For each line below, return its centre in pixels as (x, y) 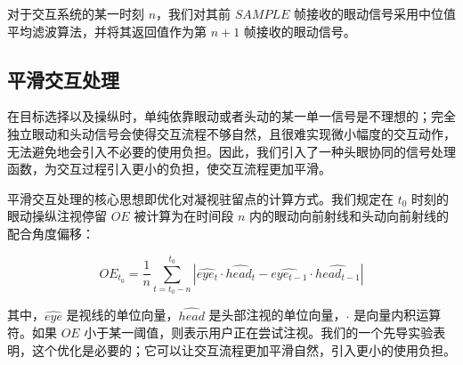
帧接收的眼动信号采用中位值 (374, 13)
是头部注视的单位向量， (277, 315)
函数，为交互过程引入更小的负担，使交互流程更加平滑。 (169, 169)
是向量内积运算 (398, 315)
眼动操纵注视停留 (57, 216)
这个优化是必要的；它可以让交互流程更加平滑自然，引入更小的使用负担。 (244, 349)
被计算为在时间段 (184, 216)
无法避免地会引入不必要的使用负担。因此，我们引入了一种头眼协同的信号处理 (231, 151)
